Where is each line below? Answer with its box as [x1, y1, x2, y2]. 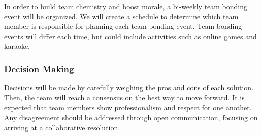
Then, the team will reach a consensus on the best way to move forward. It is [4, 92, 245, 103]
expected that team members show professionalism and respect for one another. [4, 102, 252, 113]
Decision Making [4, 62, 74, 75]
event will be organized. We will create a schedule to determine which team [4, 11, 239, 21]
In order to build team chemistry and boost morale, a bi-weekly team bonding [4, 1, 248, 11]
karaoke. [4, 41, 30, 51]
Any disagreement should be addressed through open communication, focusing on [4, 112, 258, 122]
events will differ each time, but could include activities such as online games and [4, 30, 257, 41]
